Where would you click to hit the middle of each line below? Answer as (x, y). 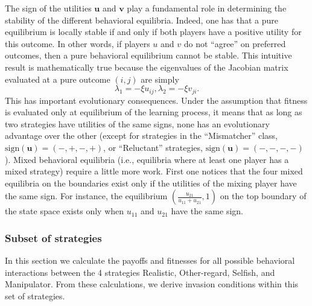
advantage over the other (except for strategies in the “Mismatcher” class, (142, 135)
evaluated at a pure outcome (58, 79)
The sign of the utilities (48, 8)
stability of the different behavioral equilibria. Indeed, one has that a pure (142, 20)
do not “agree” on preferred (235, 43)
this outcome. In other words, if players (78, 43)
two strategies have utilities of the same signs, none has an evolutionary (137, 123)
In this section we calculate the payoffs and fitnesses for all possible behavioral (150, 260)
